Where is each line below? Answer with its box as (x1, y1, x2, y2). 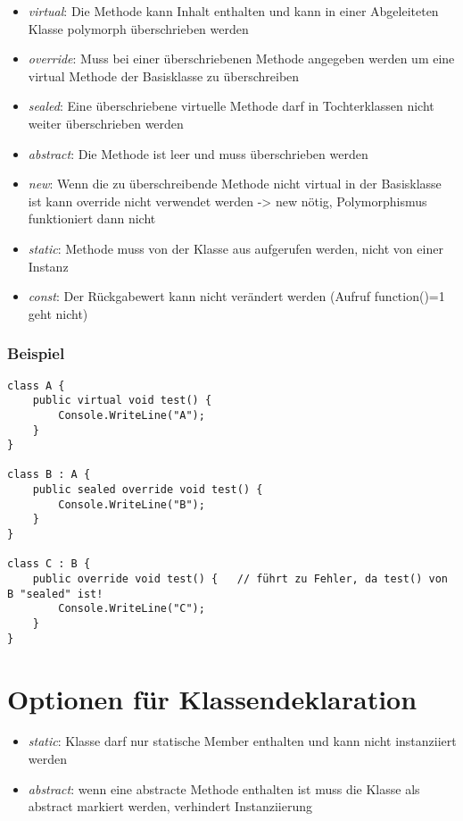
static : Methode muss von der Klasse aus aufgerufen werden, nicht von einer (28, 239, 443, 257)
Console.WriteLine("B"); (58, 498, 205, 511)
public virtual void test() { (32, 394, 212, 407)
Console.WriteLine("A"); (58, 408, 205, 422)
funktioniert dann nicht (28, 209, 156, 228)
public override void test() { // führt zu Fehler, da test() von (32, 573, 448, 586)
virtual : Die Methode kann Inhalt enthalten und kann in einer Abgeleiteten (28, 2, 439, 20)
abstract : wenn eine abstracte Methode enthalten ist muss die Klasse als (28, 779, 420, 798)
